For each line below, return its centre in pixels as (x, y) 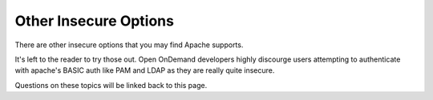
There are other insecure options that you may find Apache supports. (129, 45)
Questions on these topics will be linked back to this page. (111, 85)
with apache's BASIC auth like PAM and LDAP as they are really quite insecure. (145, 70)
